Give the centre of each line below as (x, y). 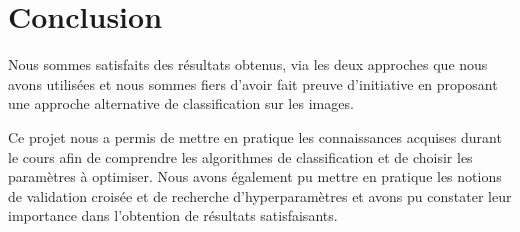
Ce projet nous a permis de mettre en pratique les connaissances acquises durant (255, 136)
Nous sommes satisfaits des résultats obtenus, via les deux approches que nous (248, 64)
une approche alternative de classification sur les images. (181, 103)
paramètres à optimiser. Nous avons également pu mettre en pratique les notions (255, 176)
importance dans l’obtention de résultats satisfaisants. (173, 215)
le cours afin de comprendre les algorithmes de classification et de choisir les (240, 156)
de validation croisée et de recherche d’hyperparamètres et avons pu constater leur (260, 195)
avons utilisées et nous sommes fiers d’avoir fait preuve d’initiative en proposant (253, 83)
